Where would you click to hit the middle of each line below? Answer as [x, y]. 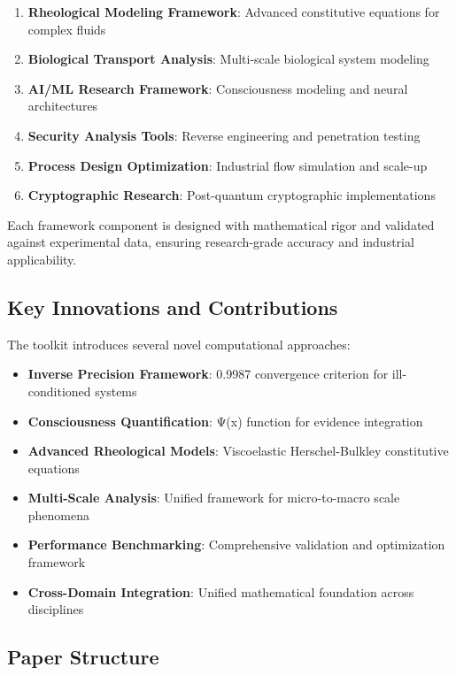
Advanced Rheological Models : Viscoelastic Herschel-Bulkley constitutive [238, 451]
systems [116, 391]
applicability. [42, 259]
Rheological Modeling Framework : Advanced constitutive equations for [234, 12]
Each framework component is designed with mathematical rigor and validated [221, 224]
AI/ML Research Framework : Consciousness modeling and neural [218, 88]
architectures [63, 106]
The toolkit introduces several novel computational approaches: [179, 344]
